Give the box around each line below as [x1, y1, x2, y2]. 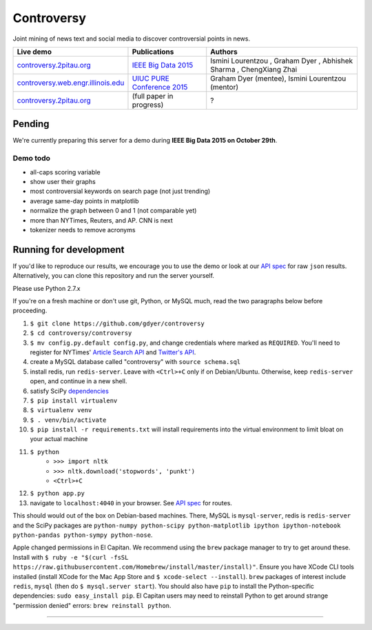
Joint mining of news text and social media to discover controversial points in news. [12, 34, 251, 43]
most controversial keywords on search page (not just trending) [30, 187, 211, 196]
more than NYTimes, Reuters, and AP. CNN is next [30, 216, 174, 224]
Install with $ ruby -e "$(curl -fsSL [12, 553, 129, 561]
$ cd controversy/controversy [30, 329, 132, 337]
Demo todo [12, 154, 51, 163]
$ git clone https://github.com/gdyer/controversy [30, 319, 205, 327]
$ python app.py [30, 489, 85, 498]
